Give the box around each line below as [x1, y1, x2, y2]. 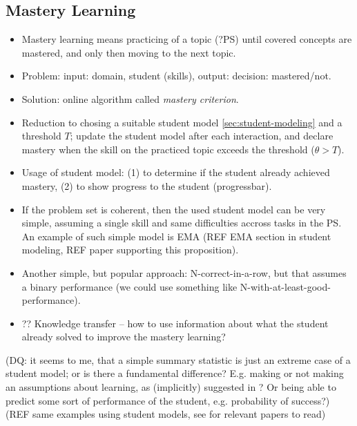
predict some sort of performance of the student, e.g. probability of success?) [6, 393, 330, 407]
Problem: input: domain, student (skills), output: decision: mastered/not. [21, 68, 331, 83]
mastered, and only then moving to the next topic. [21, 45, 236, 59]
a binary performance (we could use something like [21, 279, 238, 293]
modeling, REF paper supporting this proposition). [21, 242, 239, 257]
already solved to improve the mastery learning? [21, 329, 226, 344]
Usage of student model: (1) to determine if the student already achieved [21, 165, 330, 180]
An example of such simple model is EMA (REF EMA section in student [21, 229, 331, 243]
